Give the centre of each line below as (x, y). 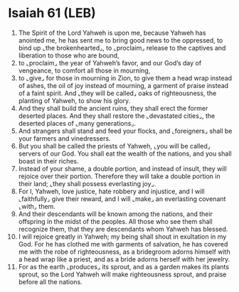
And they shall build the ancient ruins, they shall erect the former (113, 108)
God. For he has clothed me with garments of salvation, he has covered (123, 244)
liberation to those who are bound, (69, 55)
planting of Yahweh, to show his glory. (74, 100)
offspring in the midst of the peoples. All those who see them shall (115, 221)
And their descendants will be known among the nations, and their (115, 214)
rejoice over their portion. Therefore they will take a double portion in (119, 176)
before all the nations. (50, 281)
